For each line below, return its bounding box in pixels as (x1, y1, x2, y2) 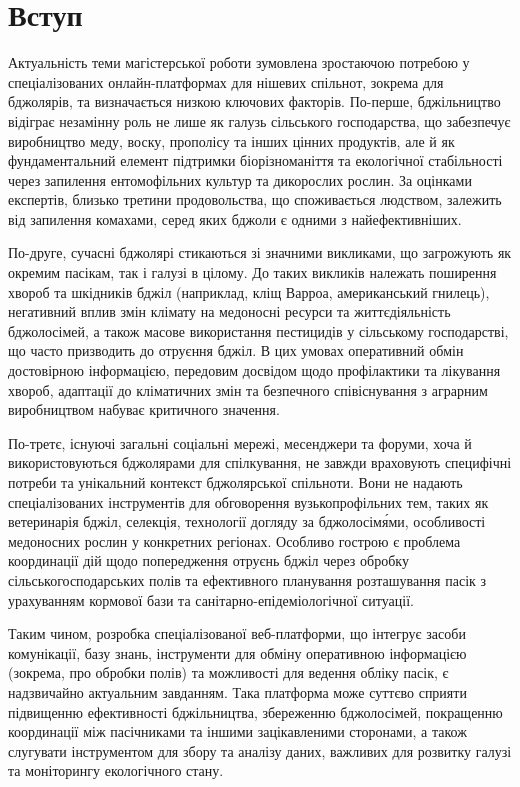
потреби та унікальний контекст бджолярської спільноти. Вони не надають (8, 472, 463, 492)
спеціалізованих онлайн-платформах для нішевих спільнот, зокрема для (8, 71, 444, 92)
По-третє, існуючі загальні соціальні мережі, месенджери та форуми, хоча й (8, 432, 472, 453)
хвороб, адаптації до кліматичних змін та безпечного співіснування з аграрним (8, 379, 488, 400)
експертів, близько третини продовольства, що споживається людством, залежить (8, 189, 502, 210)
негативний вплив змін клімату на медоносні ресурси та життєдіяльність (8, 301, 451, 322)
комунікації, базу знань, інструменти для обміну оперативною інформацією (8, 642, 467, 663)
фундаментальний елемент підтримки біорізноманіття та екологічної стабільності (8, 150, 503, 171)
